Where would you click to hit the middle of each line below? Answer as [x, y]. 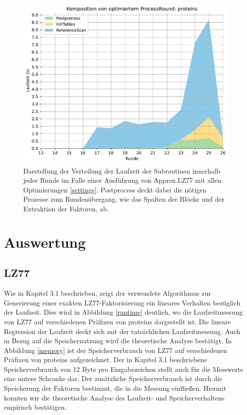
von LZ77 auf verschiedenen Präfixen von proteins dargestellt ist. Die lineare [117, 321]
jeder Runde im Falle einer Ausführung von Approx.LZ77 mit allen [123, 180]
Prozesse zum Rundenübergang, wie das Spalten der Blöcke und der [124, 199]
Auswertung [45, 242]
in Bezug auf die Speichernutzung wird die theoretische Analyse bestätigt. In [118, 341]
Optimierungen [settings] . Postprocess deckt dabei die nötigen [115, 189]
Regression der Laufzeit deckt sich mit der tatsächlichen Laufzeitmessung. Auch [122, 331]
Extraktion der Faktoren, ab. [66, 208]
